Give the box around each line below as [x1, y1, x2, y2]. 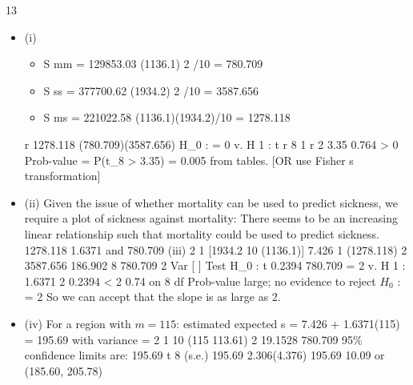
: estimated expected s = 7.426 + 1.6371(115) [176, 315, 400, 331]
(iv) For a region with [24, 315, 131, 331]
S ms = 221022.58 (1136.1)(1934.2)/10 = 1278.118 [43, 109, 291, 126]
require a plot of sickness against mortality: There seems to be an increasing [24, 210, 398, 227]
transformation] [24, 167, 101, 184]
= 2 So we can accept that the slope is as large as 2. [24, 288, 281, 305]
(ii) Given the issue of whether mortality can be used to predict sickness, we [24, 194, 398, 211]
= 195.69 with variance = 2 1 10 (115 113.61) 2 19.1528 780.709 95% [24, 331, 363, 347]
